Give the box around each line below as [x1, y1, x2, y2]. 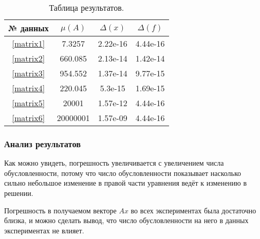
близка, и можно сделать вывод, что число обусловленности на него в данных [4, 215, 249, 226]
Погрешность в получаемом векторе [4, 205, 117, 215]
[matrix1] [12, 37, 45, 49]
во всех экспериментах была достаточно [131, 205, 256, 215]
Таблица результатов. [49, 2, 124, 13]
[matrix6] [12, 112, 45, 124]
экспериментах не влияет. [4, 225, 84, 235]
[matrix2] [12, 52, 45, 64]
